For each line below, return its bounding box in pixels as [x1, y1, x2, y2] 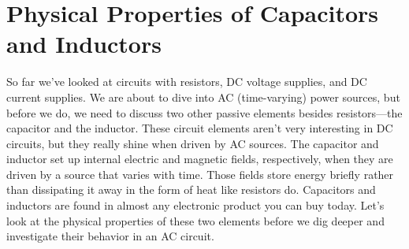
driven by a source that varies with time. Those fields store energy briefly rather [6, 165, 394, 182]
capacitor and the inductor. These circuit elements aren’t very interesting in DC [6, 120, 393, 136]
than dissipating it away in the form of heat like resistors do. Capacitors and [6, 181, 376, 198]
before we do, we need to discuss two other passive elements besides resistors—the [6, 104, 403, 121]
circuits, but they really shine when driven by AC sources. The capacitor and [6, 135, 379, 151]
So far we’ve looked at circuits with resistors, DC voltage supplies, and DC [6, 73, 367, 90]
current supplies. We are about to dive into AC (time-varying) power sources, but [6, 88, 400, 105]
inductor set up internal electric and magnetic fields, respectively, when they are [6, 151, 393, 167]
